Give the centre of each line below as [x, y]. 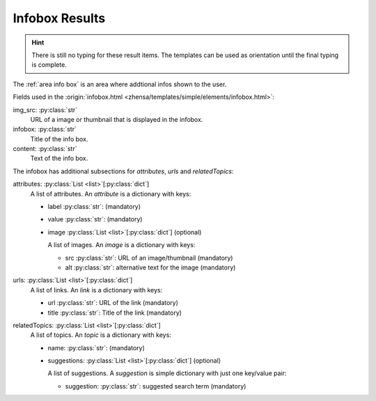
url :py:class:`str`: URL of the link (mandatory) [113, 303]
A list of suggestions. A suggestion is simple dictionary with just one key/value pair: [167, 373]
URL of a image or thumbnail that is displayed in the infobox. [117, 119]
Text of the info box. [59, 158]
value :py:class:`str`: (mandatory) [95, 219]
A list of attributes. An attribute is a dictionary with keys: [111, 194]
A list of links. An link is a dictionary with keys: [96, 290]
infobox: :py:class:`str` [45, 129]
